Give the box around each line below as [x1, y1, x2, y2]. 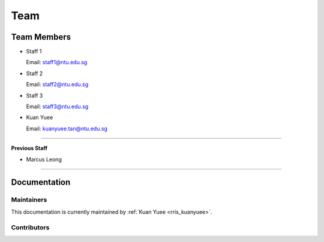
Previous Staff [11, 145, 48, 152]
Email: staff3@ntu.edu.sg [26, 103, 89, 110]
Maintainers [11, 196, 47, 204]
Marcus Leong [26, 156, 62, 163]
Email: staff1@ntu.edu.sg [26, 59, 88, 66]
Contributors [11, 223, 50, 231]
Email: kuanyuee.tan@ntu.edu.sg [26, 125, 108, 132]
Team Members [11, 32, 71, 42]
